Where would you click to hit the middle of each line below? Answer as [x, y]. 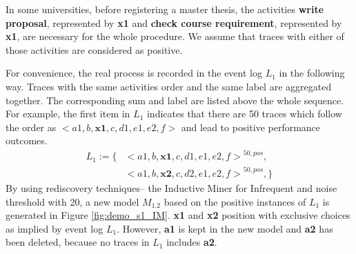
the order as [31, 127]
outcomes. [27, 140]
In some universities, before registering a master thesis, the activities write [165, 9]
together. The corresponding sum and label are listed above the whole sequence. [175, 100]
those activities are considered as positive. [94, 49]
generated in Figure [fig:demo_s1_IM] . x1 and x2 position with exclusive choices [178, 215]
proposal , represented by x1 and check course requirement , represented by [174, 22]
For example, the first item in [68, 114]
